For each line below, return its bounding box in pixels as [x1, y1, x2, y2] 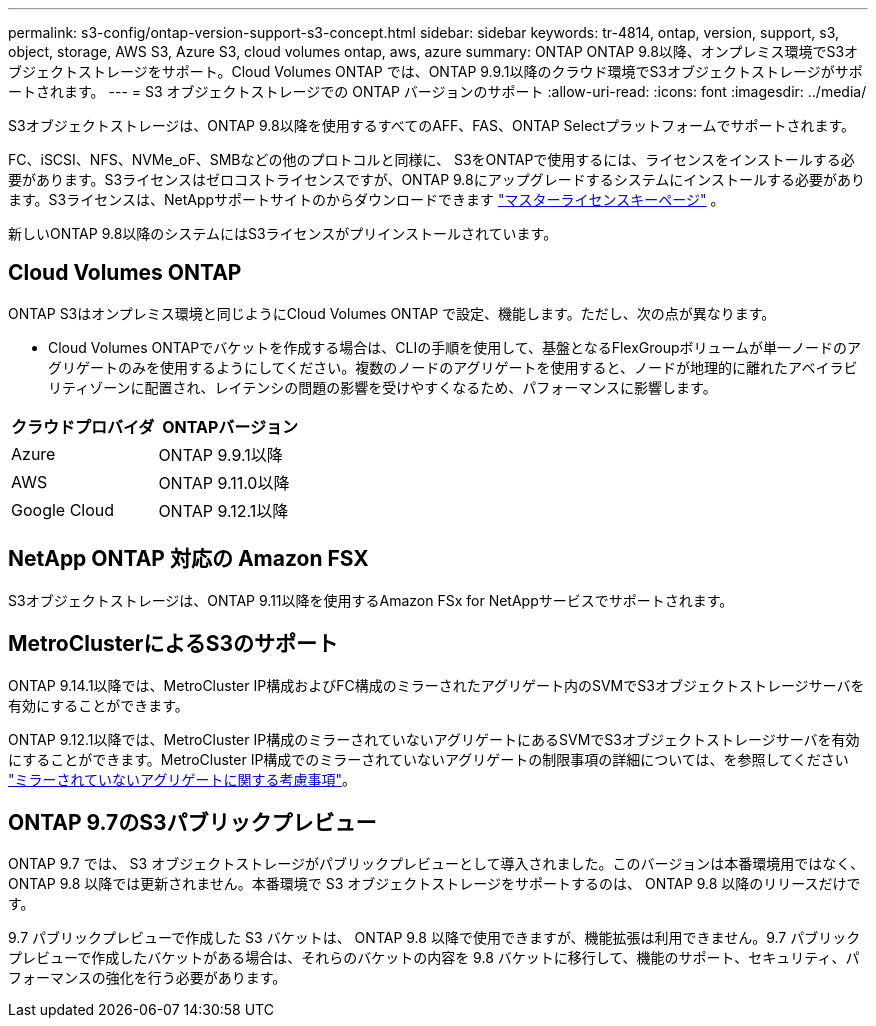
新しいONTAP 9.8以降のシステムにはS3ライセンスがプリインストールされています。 [8, 225, 558, 242]
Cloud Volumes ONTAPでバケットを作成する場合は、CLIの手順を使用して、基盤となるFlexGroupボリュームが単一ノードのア [48, 338, 862, 356]
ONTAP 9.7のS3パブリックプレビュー [8, 809, 377, 835]
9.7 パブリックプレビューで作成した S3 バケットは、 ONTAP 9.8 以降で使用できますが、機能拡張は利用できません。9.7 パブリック [8, 929, 861, 947]
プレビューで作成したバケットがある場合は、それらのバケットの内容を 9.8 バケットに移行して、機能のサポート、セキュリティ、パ [8, 949, 860, 967]
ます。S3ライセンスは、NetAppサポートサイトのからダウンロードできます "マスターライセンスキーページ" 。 [8, 191, 725, 208]
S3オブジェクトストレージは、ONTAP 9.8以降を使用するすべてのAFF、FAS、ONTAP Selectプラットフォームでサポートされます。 [8, 117, 856, 134]
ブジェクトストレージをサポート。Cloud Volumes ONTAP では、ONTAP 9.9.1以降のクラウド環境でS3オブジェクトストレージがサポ [8, 63, 863, 80]
